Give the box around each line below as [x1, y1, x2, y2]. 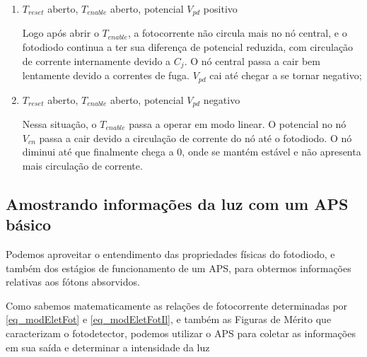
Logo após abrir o [22, 25, 99, 40]
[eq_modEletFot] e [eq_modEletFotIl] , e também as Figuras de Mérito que [6, 312, 332, 327]
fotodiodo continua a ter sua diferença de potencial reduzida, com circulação [22, 40, 354, 54]
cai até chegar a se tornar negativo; [209, 68, 362, 83]
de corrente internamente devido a [22, 53, 171, 68]
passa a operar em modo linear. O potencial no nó [129, 117, 346, 131]
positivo [203, 1, 238, 16]
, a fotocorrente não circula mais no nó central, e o [127, 25, 347, 40]
